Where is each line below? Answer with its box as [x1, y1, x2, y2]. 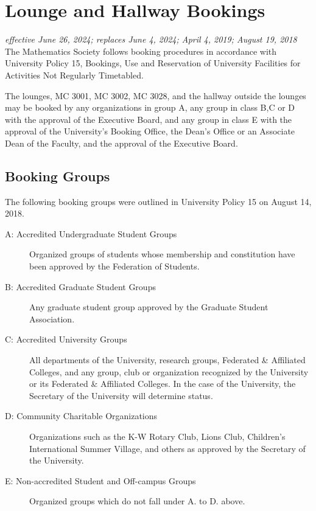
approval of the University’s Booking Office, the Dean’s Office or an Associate [5, 125, 295, 137]
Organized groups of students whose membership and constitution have [29, 248, 295, 260]
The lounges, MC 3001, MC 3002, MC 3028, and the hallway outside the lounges [5, 89, 306, 102]
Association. [29, 312, 75, 325]
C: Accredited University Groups [5, 333, 127, 346]
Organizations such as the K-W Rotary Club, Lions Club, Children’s [29, 429, 286, 442]
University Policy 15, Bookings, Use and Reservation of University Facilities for [5, 57, 301, 69]
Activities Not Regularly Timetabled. [5, 68, 144, 81]
